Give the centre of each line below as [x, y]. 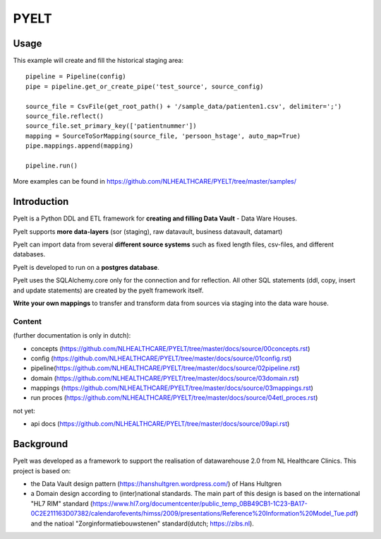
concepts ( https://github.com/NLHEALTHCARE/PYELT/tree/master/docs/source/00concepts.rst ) [170, 348]
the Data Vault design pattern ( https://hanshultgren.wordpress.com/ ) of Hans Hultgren [156, 483]
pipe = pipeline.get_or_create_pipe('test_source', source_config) [145, 86]
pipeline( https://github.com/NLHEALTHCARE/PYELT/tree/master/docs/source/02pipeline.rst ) [165, 368]
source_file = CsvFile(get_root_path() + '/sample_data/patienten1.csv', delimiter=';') [184, 106]
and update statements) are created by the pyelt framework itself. [108, 290]
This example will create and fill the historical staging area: [98, 61]
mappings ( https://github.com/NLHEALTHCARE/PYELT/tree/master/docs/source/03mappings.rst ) [172, 388]
